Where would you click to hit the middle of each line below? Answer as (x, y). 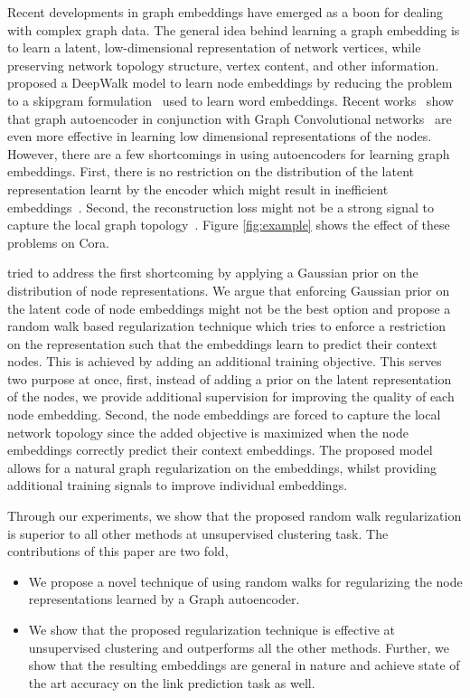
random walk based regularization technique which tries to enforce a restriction (227, 326)
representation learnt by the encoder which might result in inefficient (198, 189)
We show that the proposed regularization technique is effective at (211, 629)
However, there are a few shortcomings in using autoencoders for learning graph (229, 153)
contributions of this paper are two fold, (118, 551)
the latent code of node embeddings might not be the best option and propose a (229, 308)
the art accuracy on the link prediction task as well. (172, 682)
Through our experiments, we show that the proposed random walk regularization (235, 516)
